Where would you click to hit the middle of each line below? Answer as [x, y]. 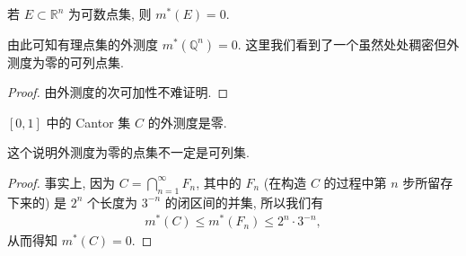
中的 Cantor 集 [88, 122]
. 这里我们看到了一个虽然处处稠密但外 [348, 44]
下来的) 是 [37, 202]
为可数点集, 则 [110, 13]
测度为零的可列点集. [66, 62]
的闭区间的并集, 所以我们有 [244, 202]
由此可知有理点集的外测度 [83, 44]
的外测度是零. [187, 122]
